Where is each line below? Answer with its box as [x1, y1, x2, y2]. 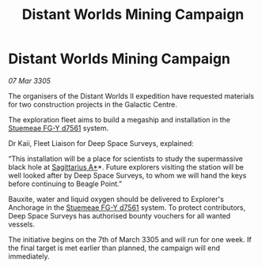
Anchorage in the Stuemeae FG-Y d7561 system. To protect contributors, [8, 203, 246, 212]
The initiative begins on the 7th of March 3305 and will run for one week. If [8, 234, 252, 244]
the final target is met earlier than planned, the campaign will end [8, 243, 220, 252]
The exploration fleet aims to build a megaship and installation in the [8, 114, 231, 124]
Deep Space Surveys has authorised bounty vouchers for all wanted [8, 211, 231, 220]
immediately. [8, 251, 50, 261]
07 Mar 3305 [8, 76, 51, 85]
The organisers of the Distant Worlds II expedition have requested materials [8, 91, 255, 100]
